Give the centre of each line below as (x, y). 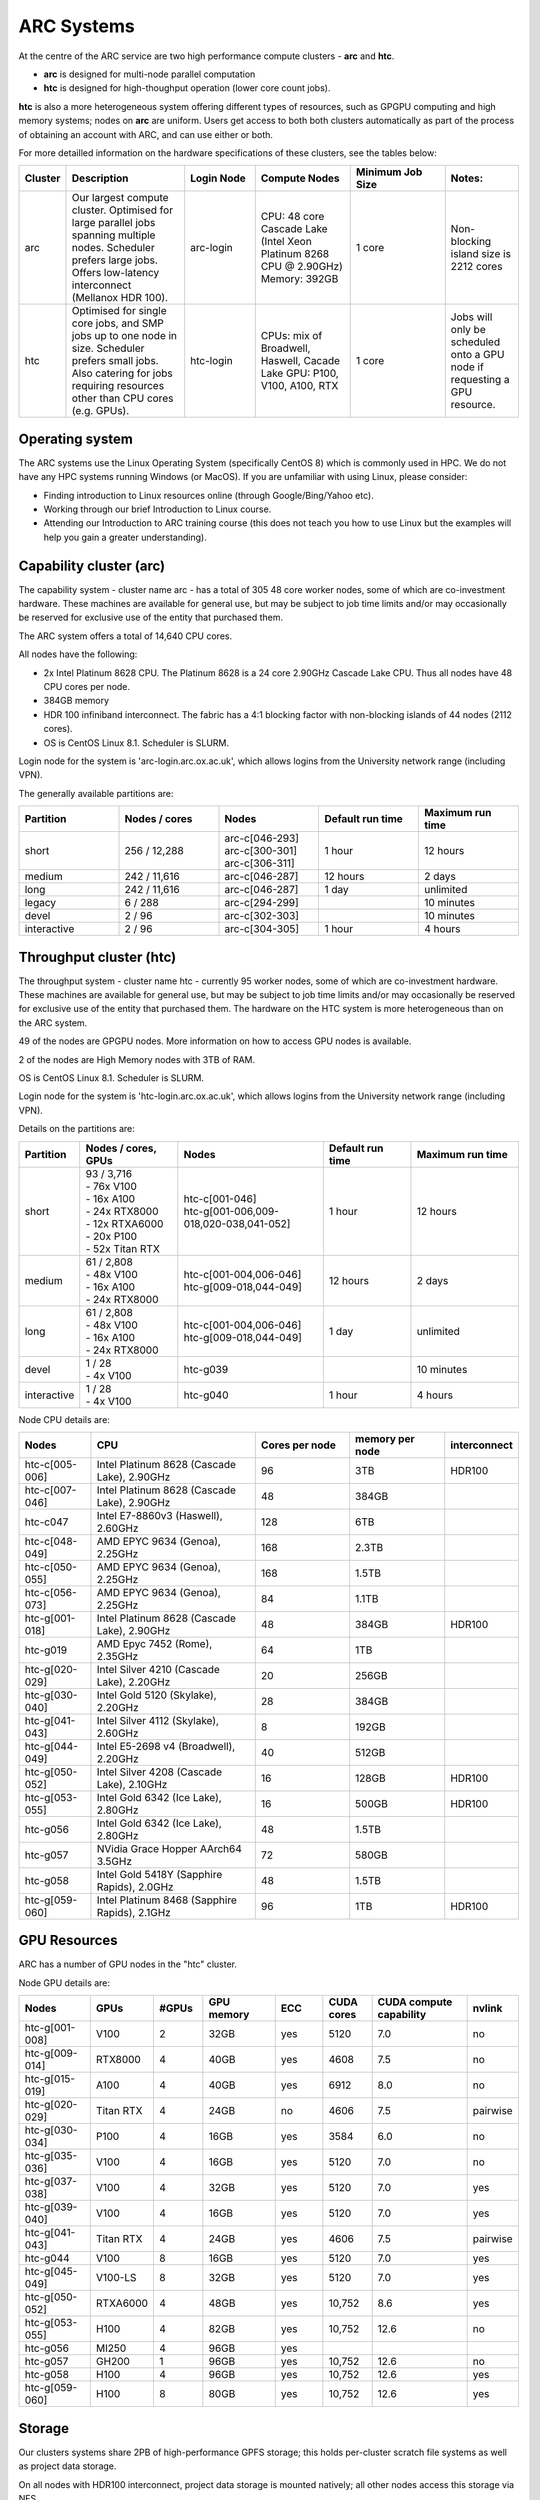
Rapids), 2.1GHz (134, 1912)
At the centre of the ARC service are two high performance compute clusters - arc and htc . (206, 56)
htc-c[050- (50, 1567)
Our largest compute (120, 198)
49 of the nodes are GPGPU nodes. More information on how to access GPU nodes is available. (215, 1041)
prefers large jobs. (115, 260)
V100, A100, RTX (299, 386)
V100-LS (116, 2278)
